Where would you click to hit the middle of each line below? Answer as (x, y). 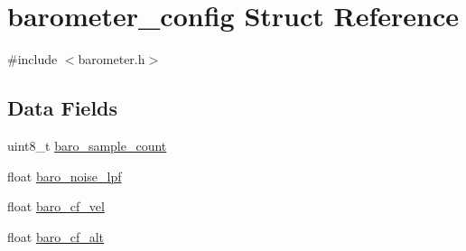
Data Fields (63, 108)
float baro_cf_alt (56, 236)
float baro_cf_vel (56, 206)
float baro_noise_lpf (65, 176)
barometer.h (112, 59)
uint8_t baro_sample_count (87, 145)
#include (33, 59)
